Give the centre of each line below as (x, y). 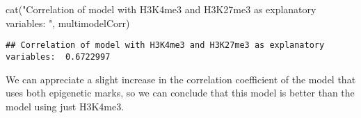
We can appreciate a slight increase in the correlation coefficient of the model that (181, 79)
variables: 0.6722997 (58, 57)
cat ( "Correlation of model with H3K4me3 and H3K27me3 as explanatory (161, 9)
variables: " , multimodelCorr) (68, 23)
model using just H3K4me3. (65, 106)
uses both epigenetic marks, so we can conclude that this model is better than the (180, 93)
